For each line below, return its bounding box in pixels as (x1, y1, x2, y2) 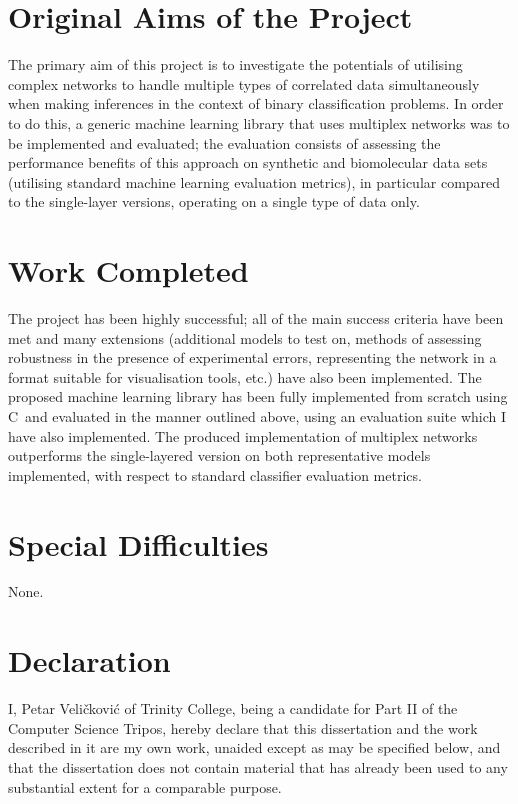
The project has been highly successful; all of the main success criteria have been (8, 308, 504, 328)
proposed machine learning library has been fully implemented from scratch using (8, 386, 508, 407)
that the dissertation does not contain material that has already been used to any (8, 756, 508, 777)
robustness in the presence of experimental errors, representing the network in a (8, 347, 497, 368)
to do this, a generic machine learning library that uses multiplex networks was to (8, 112, 510, 133)
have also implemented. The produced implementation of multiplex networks (8, 425, 478, 446)
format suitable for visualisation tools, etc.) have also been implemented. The (8, 366, 482, 387)
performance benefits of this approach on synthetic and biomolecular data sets (8, 152, 488, 173)
